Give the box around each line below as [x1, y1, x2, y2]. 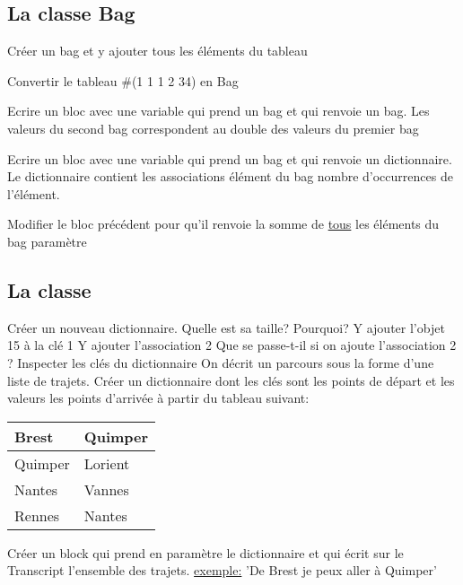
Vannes [83, 478, 129, 500]
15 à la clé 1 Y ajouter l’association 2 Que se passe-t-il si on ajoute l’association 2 [7, 336, 457, 354]
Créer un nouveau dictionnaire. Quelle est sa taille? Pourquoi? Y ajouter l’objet [7, 318, 445, 336]
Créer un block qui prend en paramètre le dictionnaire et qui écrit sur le [7, 543, 404, 562]
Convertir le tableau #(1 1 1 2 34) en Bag [7, 71, 239, 90]
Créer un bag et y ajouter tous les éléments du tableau [7, 41, 308, 60]
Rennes [14, 504, 60, 526]
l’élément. [7, 184, 60, 203]
